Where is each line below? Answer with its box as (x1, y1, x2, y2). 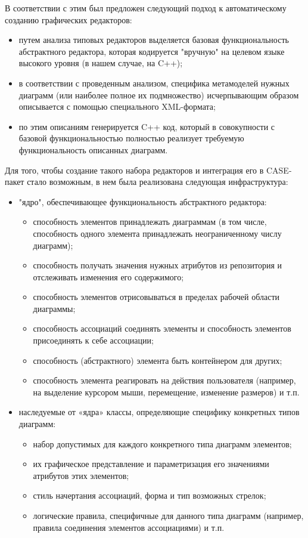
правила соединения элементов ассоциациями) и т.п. (33, 521, 225, 533)
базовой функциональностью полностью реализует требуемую (18, 132, 244, 144)
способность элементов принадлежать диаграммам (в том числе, (33, 215, 267, 228)
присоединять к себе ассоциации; (33, 334, 154, 347)
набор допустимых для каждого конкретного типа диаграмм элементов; (33, 437, 292, 450)
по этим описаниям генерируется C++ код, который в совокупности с (18, 120, 275, 132)
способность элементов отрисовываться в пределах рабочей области (33, 290, 280, 303)
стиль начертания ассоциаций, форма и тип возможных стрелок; (33, 489, 266, 502)
